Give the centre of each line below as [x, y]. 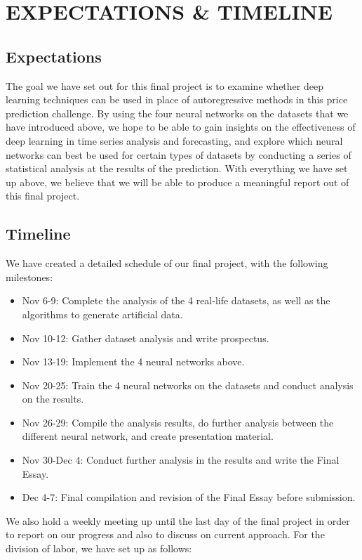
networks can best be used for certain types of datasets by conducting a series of [179, 154]
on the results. [53, 399]
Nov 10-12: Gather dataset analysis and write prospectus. [146, 338]
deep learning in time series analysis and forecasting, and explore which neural [174, 140]
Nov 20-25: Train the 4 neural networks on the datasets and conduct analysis [188, 385]
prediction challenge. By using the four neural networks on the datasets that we [177, 113]
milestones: [29, 276]
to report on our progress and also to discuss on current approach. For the [165, 534]
